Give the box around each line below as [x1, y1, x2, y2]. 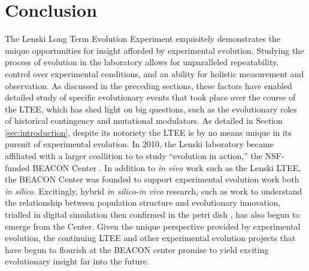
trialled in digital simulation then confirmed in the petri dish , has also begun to [5, 208, 300, 221]
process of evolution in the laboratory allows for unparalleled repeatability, [5, 56, 279, 68]
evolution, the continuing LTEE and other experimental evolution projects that [5, 232, 296, 244]
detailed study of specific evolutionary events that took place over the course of [5, 91, 296, 103]
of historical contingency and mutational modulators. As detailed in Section [5, 114, 283, 127]
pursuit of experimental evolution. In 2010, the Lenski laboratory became [5, 138, 274, 150]
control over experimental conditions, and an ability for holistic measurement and [5, 67, 304, 80]
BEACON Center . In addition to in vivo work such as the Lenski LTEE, [32, 161, 301, 173]
